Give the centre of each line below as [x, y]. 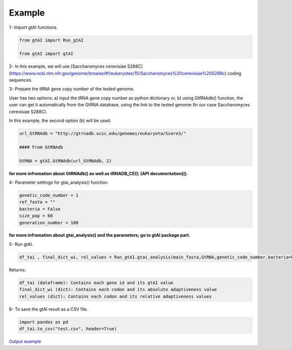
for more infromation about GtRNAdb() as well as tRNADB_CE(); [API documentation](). [99, 174]
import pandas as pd [44, 322]
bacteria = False [40, 209]
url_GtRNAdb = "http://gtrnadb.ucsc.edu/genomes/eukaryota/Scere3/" [103, 134]
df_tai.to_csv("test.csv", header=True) [68, 329]
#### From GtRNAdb [41, 147]
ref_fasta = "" [37, 202]
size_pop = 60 [36, 216]
